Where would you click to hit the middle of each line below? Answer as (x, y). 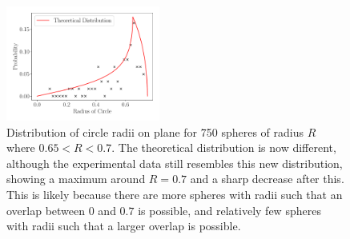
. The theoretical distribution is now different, (224, 147)
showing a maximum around (76, 179)
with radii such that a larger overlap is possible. (124, 226)
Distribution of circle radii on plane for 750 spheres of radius (155, 131)
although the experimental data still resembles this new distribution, (175, 163)
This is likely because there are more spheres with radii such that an (175, 195)
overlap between (46, 210)
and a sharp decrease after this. (267, 179)
